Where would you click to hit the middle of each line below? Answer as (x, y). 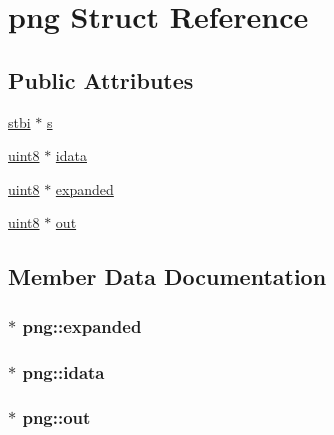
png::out (56, 417)
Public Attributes (101, 79)
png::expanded (82, 325)
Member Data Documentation (167, 276)
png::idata (63, 371)
